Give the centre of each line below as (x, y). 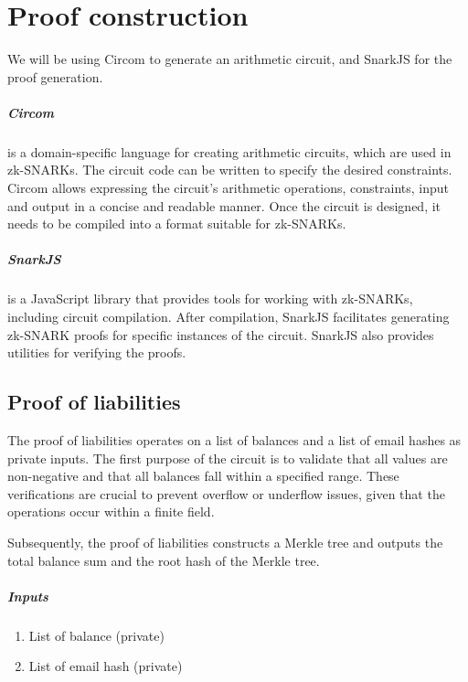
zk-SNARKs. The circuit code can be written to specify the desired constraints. (230, 170)
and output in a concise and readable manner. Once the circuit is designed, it (224, 205)
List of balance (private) (96, 635)
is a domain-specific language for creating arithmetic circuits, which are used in (229, 151)
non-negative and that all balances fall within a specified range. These (203, 476)
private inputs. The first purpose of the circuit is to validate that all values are (228, 458)
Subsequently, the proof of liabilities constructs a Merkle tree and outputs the (225, 542)
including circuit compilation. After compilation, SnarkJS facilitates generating (229, 316)
